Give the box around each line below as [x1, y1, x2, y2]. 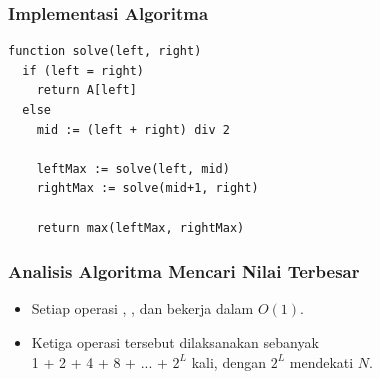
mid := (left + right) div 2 [36, 122, 230, 137]
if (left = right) [22, 63, 145, 78]
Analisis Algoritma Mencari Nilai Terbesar [8, 259, 360, 284]
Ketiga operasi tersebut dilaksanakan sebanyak [31, 331, 319, 352]
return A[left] [36, 83, 137, 98]
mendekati [289, 351, 354, 372]
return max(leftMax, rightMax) [36, 220, 245, 235]
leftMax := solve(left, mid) [36, 161, 230, 176]
